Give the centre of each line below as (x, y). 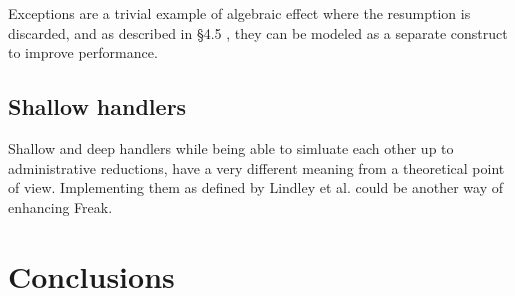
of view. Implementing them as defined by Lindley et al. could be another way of (255, 187)
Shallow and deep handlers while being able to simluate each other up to (231, 147)
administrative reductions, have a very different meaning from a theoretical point (256, 167)
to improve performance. (83, 52)
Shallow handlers (97, 106)
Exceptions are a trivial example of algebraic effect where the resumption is (239, 13)
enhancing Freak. (60, 206)
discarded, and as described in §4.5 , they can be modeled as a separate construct (258, 32)
